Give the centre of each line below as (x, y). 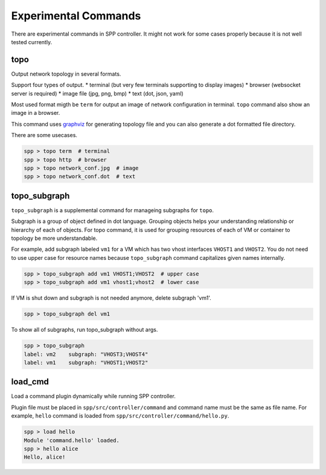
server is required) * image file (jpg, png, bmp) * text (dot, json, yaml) (97, 93)
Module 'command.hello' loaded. (72, 440)
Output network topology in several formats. (66, 74)
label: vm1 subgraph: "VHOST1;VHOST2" (86, 362)
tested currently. (32, 42)
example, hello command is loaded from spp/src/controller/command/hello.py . (120, 416)
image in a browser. (36, 113)
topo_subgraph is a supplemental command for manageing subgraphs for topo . (113, 210)
